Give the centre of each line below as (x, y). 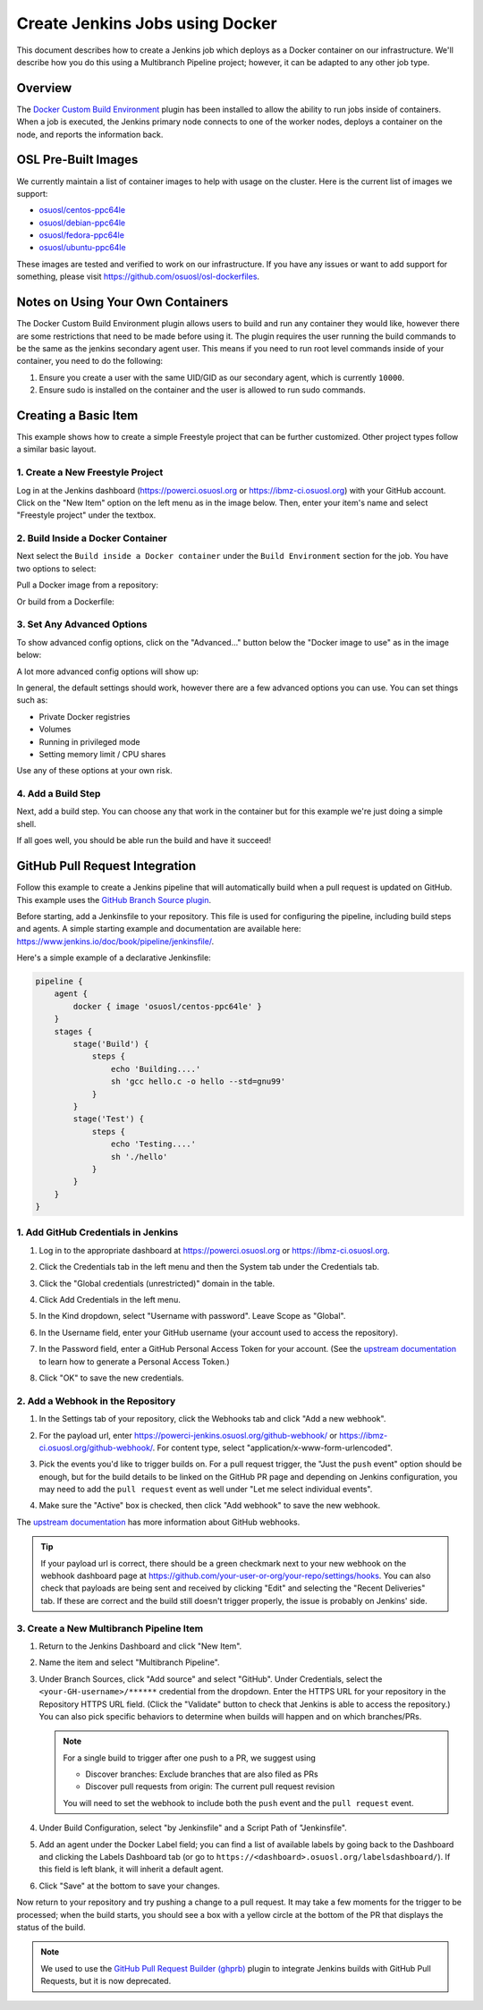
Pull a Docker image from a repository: (87, 585)
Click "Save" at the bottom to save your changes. (130, 1886)
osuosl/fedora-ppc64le (82, 235)
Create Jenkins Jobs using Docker (147, 23)
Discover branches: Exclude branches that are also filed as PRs (202, 1774)
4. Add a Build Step (59, 794)
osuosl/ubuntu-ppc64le (82, 248)
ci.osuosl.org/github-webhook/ (96, 1448)
